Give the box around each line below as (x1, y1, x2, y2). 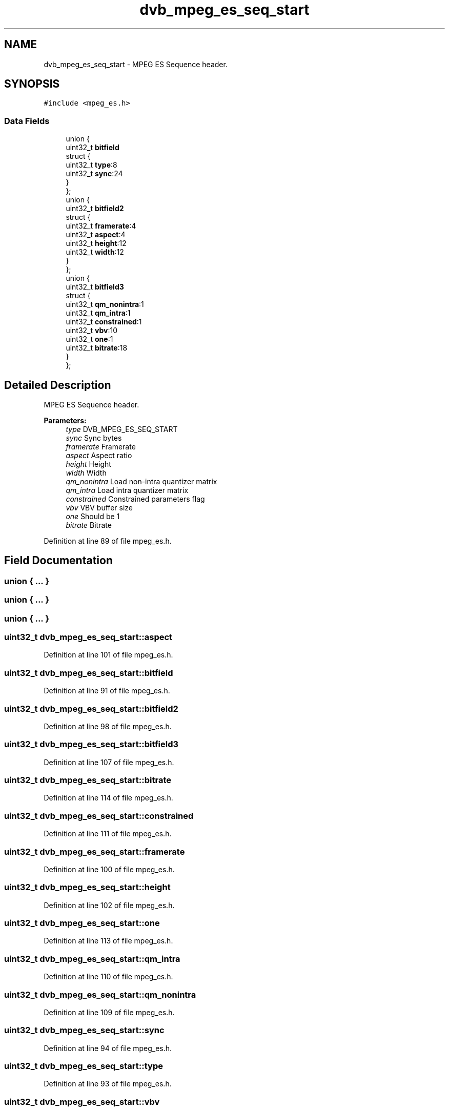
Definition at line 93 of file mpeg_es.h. (44, 1079, 172, 1088)
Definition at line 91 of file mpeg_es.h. (44, 686, 170, 695)
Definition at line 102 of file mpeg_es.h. (44, 900, 175, 910)
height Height (66, 460, 111, 469)
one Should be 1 (66, 512, 120, 521)
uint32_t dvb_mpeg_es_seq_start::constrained (4, 810, 194, 821)
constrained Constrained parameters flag (66, 495, 205, 504)
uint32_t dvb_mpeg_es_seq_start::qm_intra (4, 953, 180, 964)
